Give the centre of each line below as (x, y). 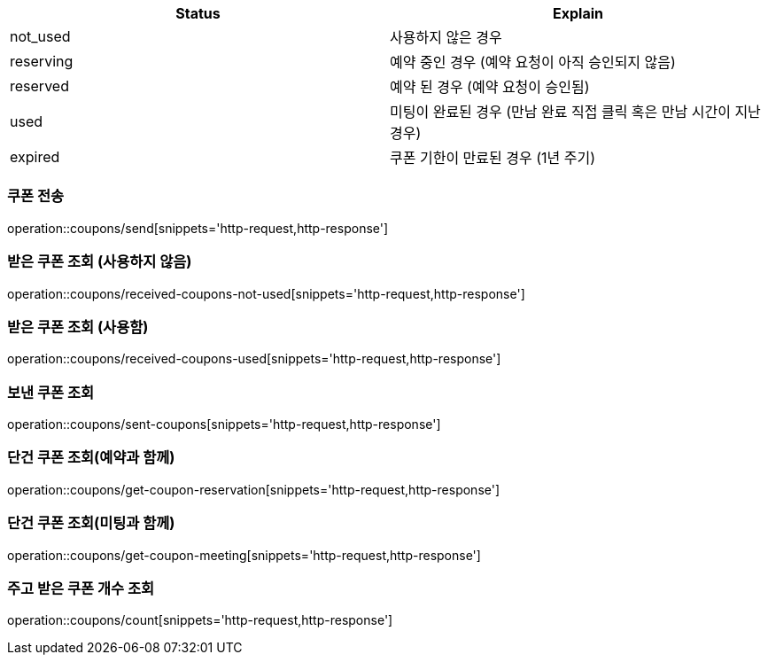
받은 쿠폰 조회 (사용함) (78, 327)
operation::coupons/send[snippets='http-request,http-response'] (198, 228)
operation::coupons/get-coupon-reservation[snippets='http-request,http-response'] (254, 489)
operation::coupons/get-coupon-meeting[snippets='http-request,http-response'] (244, 555)
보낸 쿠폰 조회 (51, 392)
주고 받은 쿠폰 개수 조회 (81, 588)
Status (198, 13)
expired (35, 157)
